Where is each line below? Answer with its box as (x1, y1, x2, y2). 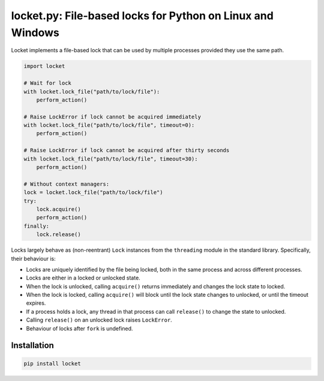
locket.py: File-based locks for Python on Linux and (11, 9, 274, 22)
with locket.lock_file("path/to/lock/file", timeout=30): (23, 155, 198, 162)
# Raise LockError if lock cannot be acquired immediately (23, 113, 201, 120)
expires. (26, 299, 46, 306)
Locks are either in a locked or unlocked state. (26, 274, 140, 282)
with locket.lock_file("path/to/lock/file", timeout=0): (23, 122, 195, 129)
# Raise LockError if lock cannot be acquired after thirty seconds (23, 147, 230, 154)
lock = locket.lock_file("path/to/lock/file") (23, 189, 163, 196)
